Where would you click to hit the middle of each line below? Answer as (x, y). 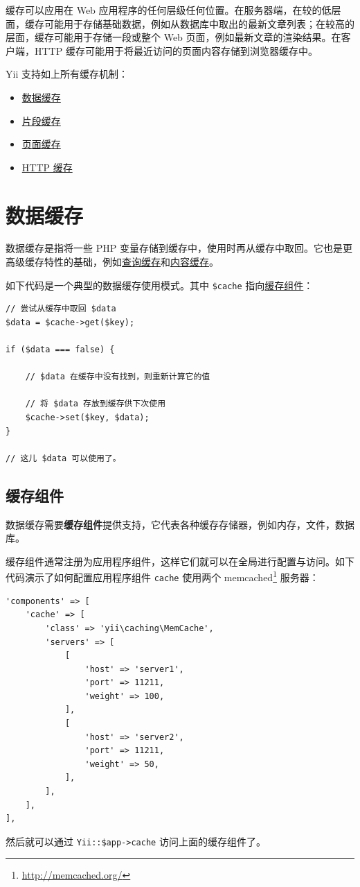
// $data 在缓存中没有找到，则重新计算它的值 (118, 377)
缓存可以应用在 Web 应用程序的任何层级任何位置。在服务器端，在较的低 (169, 10)
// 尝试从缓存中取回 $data (61, 309)
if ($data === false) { (60, 350)
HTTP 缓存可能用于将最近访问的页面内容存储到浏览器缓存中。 (176, 50)
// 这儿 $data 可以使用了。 (63, 458)
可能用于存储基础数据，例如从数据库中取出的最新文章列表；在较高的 (199, 23)
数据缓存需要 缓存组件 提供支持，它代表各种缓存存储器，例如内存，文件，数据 (180, 524)
